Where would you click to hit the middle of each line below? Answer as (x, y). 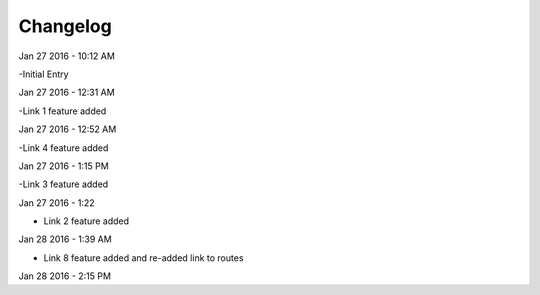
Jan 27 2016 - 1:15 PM (63, 166)
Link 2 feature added (86, 221)
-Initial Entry (43, 74)
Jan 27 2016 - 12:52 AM (67, 129)
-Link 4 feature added (63, 147)
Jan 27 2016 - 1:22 (56, 202)
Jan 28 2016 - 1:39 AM (65, 239)
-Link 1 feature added (62, 111)
